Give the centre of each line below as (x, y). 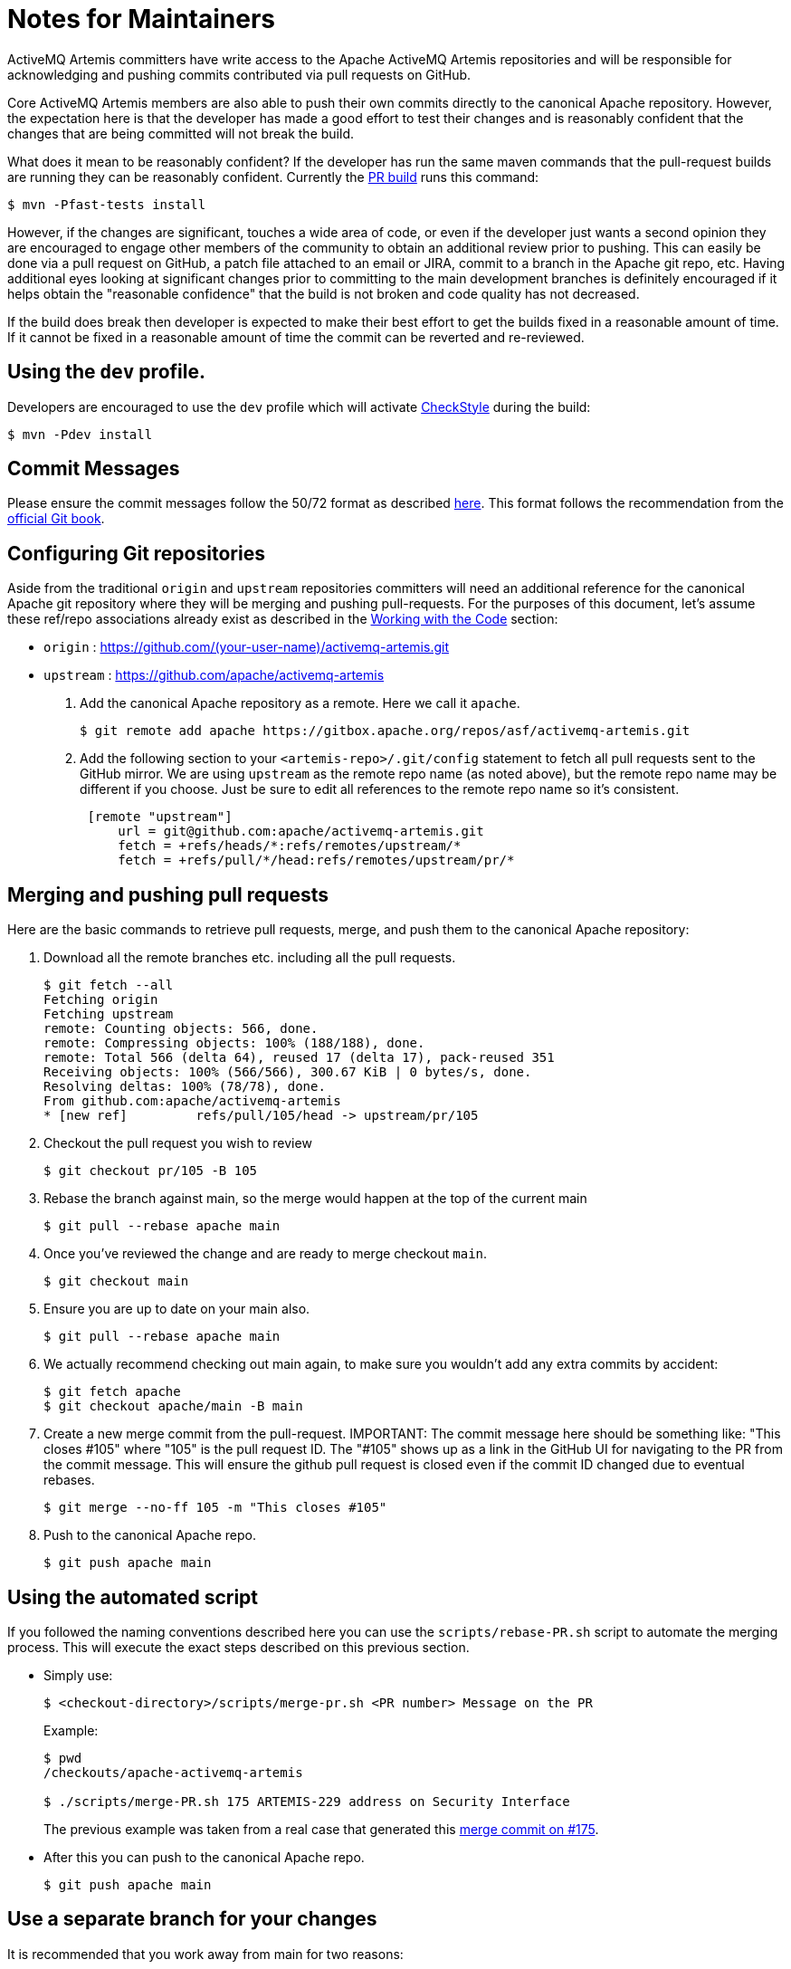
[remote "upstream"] (160, 817)
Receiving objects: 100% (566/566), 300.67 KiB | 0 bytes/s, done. (288, 1072)
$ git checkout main (116, 1281)
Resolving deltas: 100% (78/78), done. (185, 1087)
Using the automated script (133, 1597)
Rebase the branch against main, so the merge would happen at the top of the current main (315, 1199)
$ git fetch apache (112, 1392)
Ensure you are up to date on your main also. (177, 1309)
